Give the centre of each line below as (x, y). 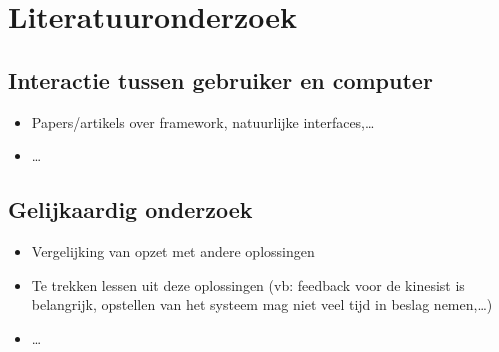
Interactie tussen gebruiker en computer (220, 79)
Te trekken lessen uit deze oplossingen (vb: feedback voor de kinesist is (248, 284)
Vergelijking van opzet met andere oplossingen (173, 250)
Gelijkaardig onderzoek (130, 209)
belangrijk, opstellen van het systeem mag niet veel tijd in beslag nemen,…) (262, 304)
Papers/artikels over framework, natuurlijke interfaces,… (203, 121)
